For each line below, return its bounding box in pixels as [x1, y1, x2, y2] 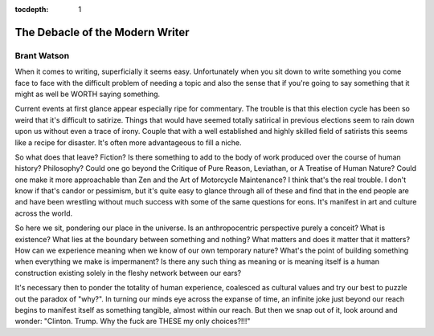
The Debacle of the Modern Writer [14, 25, 190, 39]
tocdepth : [14, 5, 49, 14]
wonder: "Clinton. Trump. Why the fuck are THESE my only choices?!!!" [14, 317, 251, 326]
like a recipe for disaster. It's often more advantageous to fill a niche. [14, 137, 242, 148]
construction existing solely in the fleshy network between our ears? [14, 268, 241, 277]
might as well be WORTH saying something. [14, 89, 161, 99]
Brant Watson [14, 50, 70, 61]
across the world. [14, 208, 73, 218]
